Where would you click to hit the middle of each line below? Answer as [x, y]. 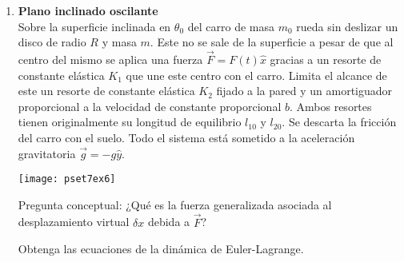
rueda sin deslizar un [347, 26]
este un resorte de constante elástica [106, 91]
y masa [119, 42]
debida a [169, 222]
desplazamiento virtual [74, 222]
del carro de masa [231, 26]
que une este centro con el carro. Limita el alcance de [256, 75]
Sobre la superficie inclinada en [94, 26]
